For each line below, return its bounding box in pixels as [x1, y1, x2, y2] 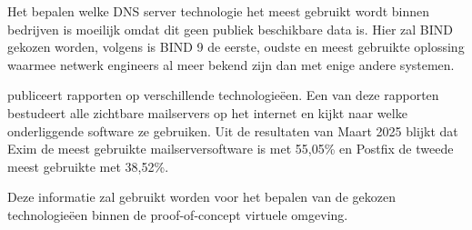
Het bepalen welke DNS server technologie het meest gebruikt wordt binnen [7, 2, 430, 20]
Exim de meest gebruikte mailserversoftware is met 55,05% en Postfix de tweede [7, 139, 454, 158]
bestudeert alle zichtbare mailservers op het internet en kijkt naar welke [7, 103, 407, 122]
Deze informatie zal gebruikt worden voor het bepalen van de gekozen [7, 187, 396, 206]
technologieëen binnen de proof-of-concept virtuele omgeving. [7, 205, 348, 224]
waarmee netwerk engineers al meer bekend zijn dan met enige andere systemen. [7, 55, 455, 74]
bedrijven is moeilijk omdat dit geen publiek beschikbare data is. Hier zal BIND [7, 19, 453, 38]
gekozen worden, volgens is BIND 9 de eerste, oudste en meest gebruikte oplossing [7, 37, 465, 56]
